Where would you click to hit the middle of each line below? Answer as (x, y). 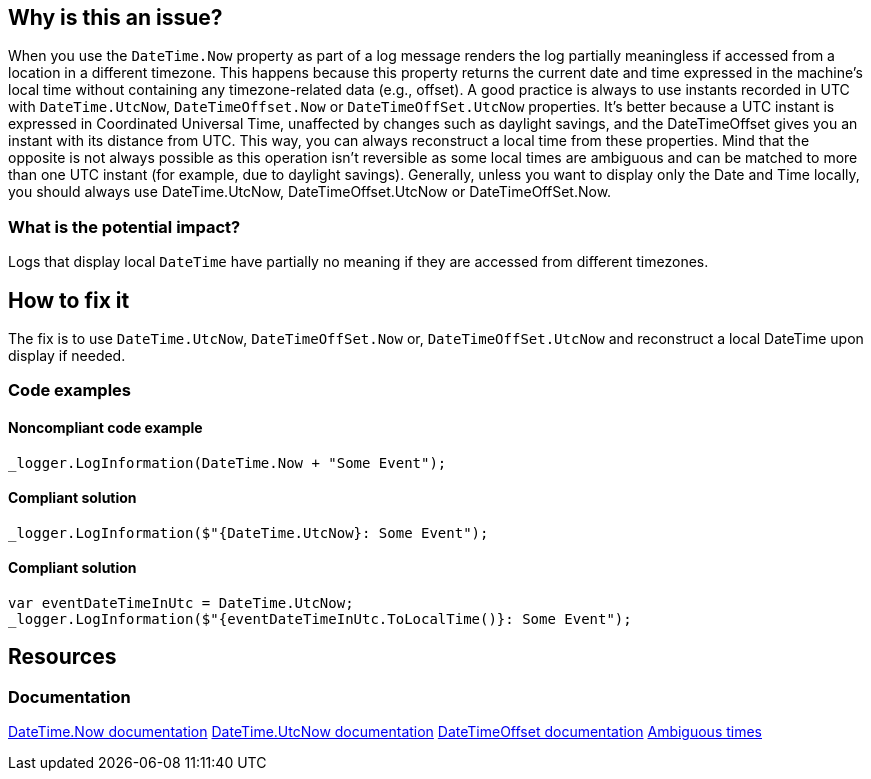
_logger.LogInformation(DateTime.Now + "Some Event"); (227, 462)
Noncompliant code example (105, 427)
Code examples (70, 390)
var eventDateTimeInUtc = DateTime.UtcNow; (181, 603)
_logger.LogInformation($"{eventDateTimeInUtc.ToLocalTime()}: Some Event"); (320, 619)
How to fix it (69, 300)
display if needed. (67, 356)
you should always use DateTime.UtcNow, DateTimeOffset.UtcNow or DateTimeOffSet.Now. (310, 192)
